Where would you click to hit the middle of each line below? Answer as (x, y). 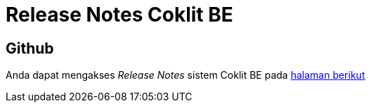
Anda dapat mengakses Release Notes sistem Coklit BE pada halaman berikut (185, 75)
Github (30, 48)
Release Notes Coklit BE (119, 15)
